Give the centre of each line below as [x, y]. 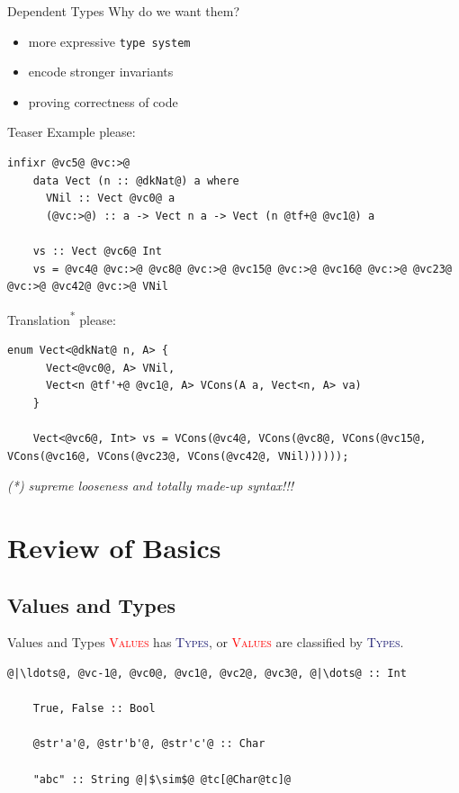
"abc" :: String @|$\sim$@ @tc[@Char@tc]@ [162, 779]
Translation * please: [62, 318]
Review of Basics [114, 547]
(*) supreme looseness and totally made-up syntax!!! [151, 486]
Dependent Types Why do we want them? [124, 11]
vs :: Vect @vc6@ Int [97, 251]
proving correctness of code [103, 101]
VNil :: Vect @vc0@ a [110, 198]
